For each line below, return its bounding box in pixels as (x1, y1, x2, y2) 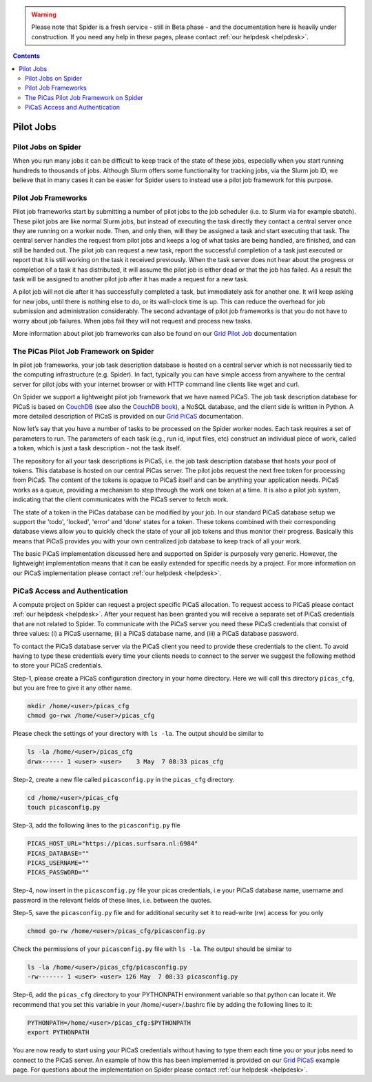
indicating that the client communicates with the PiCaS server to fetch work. (12, 495, 229, 503)
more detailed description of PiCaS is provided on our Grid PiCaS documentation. (12, 412, 244, 420)
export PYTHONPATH (27, 1028, 90, 1036)
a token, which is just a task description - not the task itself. (12, 444, 182, 452)
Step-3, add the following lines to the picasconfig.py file (12, 821, 180, 830)
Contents (12, 52, 41, 60)
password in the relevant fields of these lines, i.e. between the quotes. (12, 896, 212, 904)
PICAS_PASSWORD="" (27, 869, 90, 876)
